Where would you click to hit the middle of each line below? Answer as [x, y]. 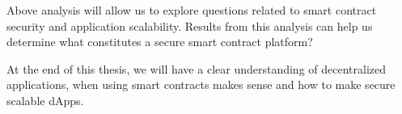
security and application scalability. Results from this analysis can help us [190, 25]
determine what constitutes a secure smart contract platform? [160, 42]
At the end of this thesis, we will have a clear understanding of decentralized [197, 68]
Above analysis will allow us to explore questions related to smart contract [192, 10]
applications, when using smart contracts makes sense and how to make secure [201, 84]
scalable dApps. [45, 100]
